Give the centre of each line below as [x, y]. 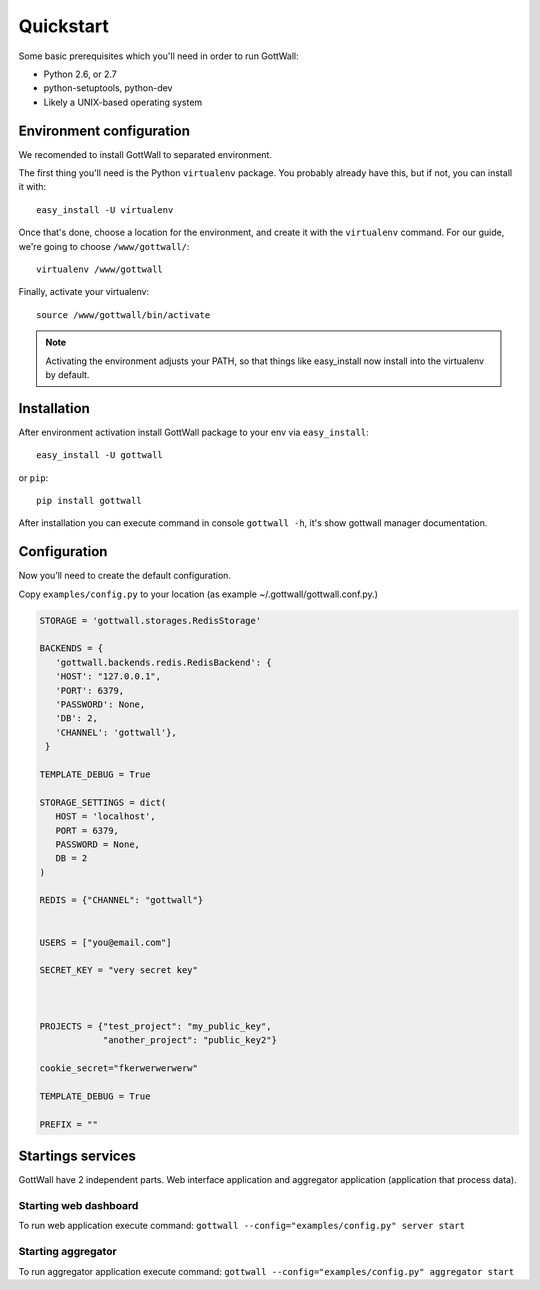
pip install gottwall [89, 500]
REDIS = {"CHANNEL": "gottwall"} [121, 900]
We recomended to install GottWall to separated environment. [145, 154]
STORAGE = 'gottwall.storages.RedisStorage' [150, 620]
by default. [67, 374]
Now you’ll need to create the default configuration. [125, 576]
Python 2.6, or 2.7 [80, 74]
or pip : [33, 477]
